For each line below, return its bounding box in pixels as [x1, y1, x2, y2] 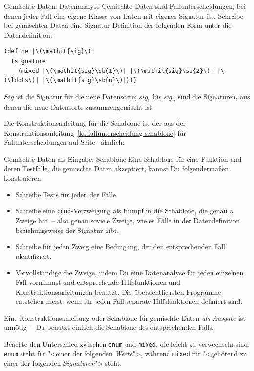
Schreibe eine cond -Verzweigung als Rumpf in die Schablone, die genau [15, 206, 228, 216]
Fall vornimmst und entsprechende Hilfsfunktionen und [15, 277, 181, 287]
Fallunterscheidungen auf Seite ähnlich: [4, 137, 125, 147]
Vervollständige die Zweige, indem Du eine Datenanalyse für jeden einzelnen [15, 267, 244, 278]
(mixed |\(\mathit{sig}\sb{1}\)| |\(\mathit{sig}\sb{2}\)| [18, 67, 214, 74]
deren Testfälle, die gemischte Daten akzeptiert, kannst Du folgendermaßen [4, 163, 229, 173]
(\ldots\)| [4, 77, 39, 84]
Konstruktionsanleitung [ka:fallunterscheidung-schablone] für [4, 127, 187, 138]
